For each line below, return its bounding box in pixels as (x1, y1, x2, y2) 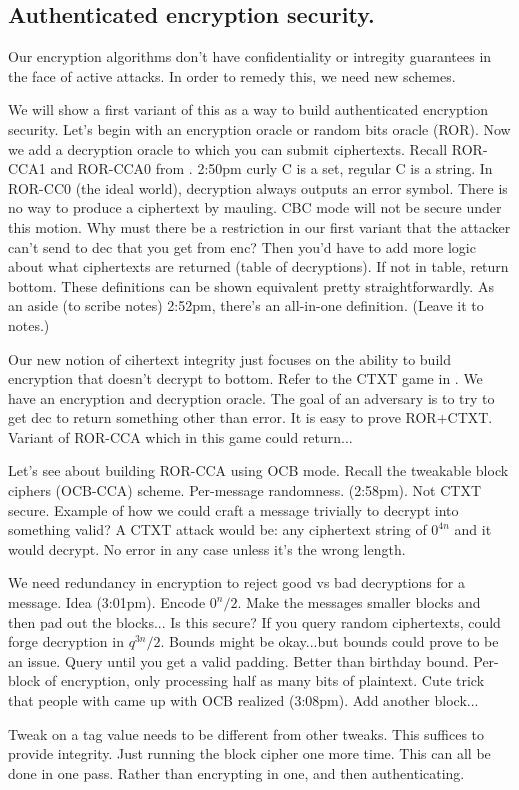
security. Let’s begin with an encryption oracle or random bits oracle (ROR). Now (8, 118, 511, 139)
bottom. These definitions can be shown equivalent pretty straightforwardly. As (8, 275, 494, 296)
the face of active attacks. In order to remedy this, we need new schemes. (8, 65, 456, 86)
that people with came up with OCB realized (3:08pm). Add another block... (8, 690, 479, 711)
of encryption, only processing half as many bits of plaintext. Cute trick (44, 670, 485, 691)
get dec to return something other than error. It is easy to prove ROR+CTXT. (8, 407, 493, 428)
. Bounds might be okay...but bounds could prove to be (160, 631, 499, 652)
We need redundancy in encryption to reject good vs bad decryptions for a (8, 572, 465, 593)
